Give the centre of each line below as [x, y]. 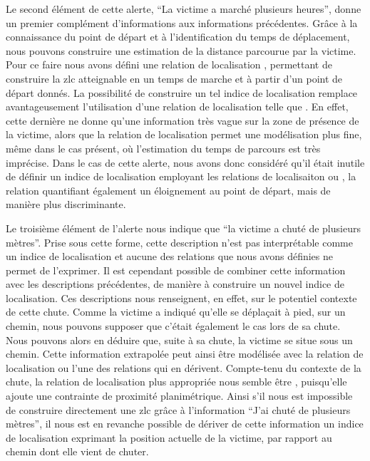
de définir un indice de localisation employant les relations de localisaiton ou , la [181, 176]
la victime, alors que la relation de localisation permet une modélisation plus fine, [184, 134]
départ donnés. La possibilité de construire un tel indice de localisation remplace [182, 92]
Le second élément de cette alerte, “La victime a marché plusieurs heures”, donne [184, 9]
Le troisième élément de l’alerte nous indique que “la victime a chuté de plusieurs [183, 228]
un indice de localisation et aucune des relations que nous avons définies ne [169, 256]
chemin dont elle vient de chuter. [77, 451]
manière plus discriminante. [66, 204]
